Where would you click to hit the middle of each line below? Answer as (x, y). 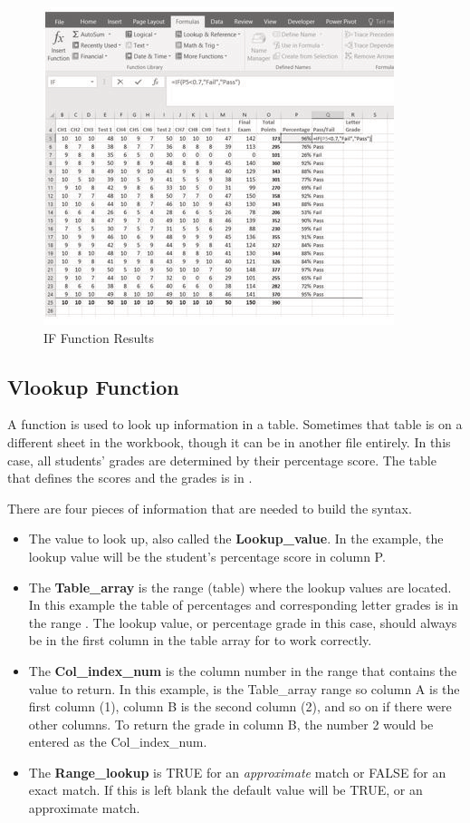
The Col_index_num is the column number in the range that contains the (243, 670)
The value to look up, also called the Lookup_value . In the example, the (236, 539)
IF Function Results (99, 337)
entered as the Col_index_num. (118, 742)
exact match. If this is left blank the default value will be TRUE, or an (225, 790)
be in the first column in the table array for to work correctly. (200, 640)
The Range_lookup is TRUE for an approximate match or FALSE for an (237, 772)
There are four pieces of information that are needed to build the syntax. (210, 508)
